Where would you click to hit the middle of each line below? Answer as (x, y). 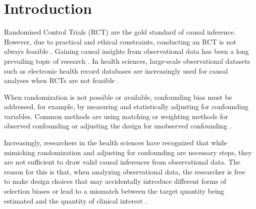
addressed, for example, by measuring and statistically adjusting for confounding (126, 106)
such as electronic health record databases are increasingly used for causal (116, 70)
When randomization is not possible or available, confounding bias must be (118, 97)
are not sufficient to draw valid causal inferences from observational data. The (122, 162)
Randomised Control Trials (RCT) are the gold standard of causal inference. (120, 32)
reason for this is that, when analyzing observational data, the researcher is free (125, 171)
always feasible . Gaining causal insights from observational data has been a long (127, 51)
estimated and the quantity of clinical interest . (76, 200)
